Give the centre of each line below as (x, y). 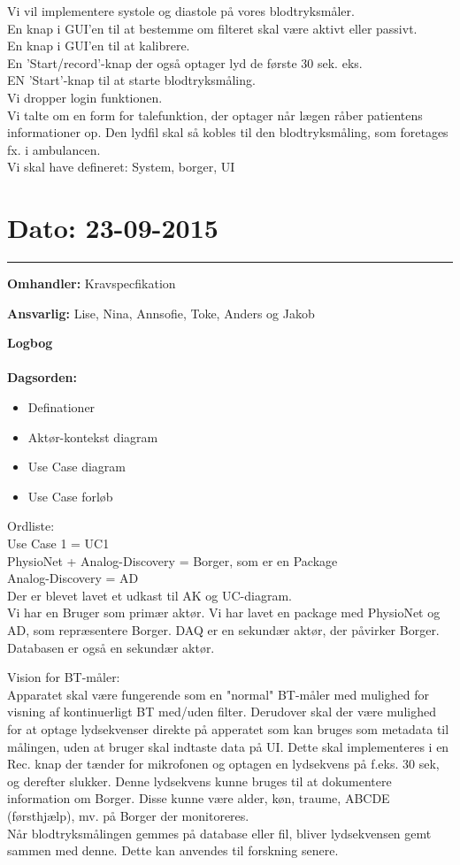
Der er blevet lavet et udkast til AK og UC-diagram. (149, 595)
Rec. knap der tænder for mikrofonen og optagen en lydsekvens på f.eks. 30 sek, (223, 764)
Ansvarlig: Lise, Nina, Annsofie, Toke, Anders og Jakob (161, 313)
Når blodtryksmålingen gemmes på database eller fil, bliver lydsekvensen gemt (219, 833)
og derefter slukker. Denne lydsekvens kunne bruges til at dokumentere (199, 781)
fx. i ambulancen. (54, 149)
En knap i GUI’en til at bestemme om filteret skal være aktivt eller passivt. (212, 28)
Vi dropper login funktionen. (85, 97)
